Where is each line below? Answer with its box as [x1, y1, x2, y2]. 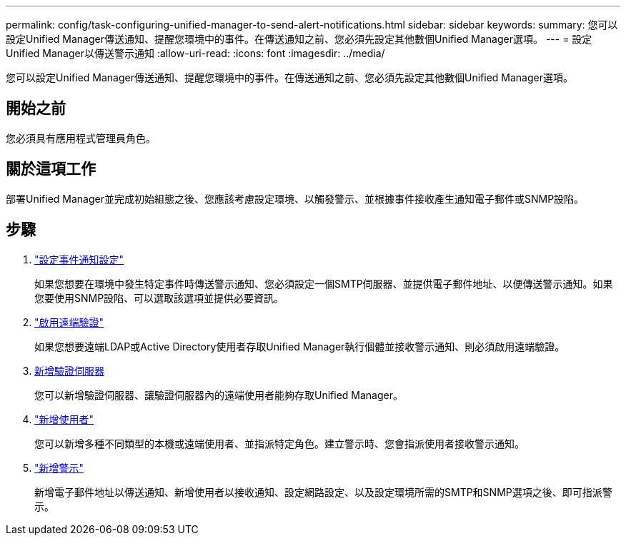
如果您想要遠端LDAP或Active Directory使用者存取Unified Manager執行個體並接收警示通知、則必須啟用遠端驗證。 [34, 340, 565, 353]
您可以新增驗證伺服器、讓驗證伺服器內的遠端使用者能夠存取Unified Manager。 [34, 388, 403, 401]
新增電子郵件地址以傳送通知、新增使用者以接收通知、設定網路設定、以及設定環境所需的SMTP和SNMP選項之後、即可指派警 [34, 485, 612, 498]
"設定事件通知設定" [34, 253, 124, 266]
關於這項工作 [6, 160, 96, 178]
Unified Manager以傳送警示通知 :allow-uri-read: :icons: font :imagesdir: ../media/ [6, 47, 385, 59]
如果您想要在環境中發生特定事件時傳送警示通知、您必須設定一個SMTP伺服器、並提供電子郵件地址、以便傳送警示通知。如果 [34, 277, 613, 290]
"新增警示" [34, 461, 84, 474]
